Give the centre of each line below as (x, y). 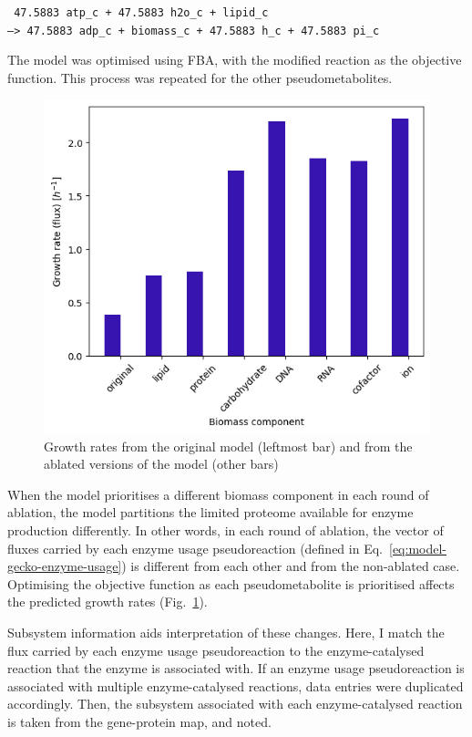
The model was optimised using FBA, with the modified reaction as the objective (235, 60)
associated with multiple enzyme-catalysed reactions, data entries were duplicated (236, 685)
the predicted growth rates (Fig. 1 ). (108, 602)
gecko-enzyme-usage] (65, 566)
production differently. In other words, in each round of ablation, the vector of (226, 530)
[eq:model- (417, 548)
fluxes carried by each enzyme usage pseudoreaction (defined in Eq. (195, 548)
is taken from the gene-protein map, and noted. (139, 721)
